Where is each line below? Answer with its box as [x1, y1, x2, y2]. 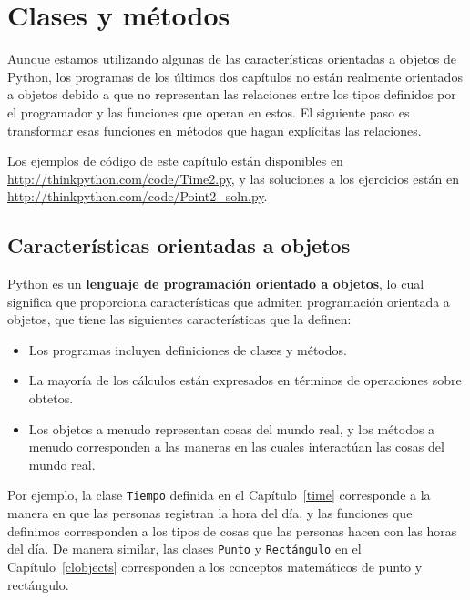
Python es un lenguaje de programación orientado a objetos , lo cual [7, 274, 424, 293]
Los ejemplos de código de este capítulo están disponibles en [7, 151, 343, 170]
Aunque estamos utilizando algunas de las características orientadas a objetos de [7, 49, 457, 68]
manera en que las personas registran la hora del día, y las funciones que [7, 503, 413, 523]
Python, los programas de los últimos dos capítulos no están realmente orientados [7, 66, 463, 86]
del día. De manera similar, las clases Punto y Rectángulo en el [7, 539, 362, 558]
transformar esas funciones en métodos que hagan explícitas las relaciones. [7, 120, 422, 139]
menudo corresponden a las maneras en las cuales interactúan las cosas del [28, 437, 444, 456]
